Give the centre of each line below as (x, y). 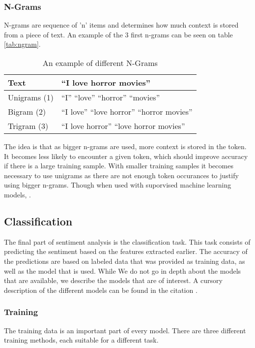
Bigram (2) (27, 111)
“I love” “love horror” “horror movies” (127, 111)
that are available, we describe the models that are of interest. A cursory (113, 280)
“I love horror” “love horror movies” (123, 126)
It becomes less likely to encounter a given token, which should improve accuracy (126, 156)
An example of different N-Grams (100, 63)
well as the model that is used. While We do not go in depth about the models (123, 270)
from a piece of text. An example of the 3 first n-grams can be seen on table (118, 34)
